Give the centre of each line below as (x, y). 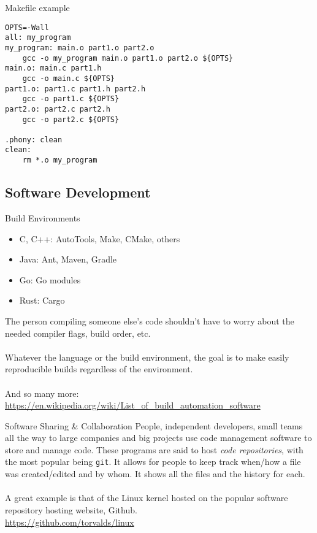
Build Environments (43, 217)
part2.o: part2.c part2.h (58, 109)
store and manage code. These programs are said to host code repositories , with (154, 449)
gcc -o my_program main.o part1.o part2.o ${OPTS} (128, 58)
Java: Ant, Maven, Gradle (68, 259)
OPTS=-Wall (27, 27)
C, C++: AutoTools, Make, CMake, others (100, 238)
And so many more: (42, 393)
